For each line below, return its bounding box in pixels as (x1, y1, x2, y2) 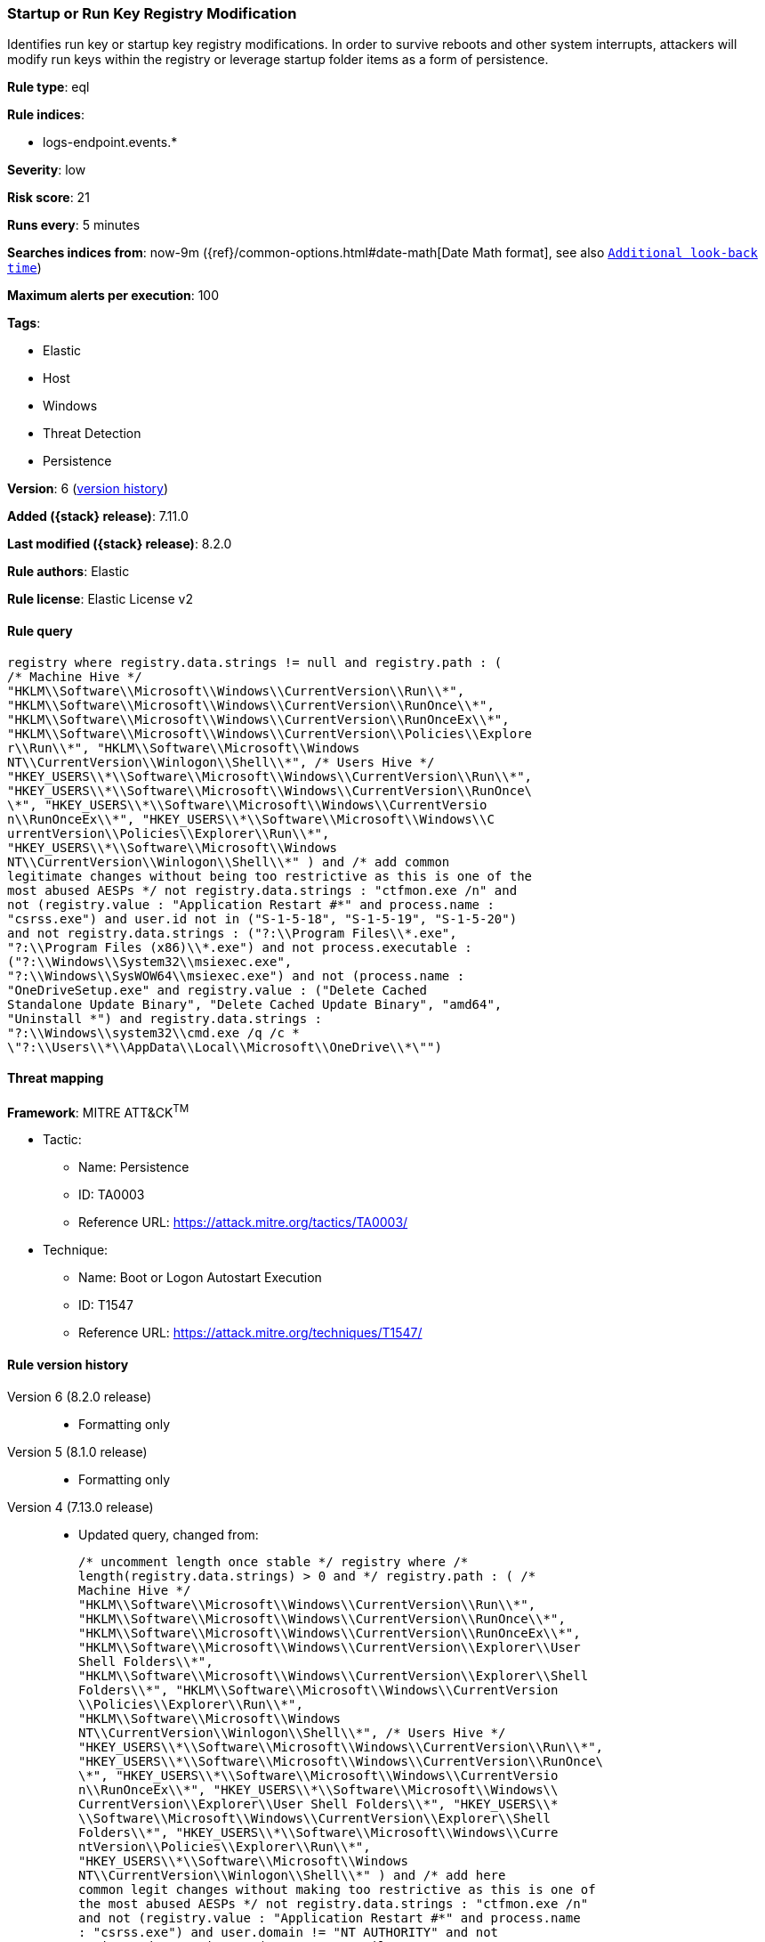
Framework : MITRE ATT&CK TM (7, 1101, 189, 1120)
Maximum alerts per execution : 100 (7, 288, 220, 304)
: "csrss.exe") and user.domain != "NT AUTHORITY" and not (78, 1924, 499, 1939)
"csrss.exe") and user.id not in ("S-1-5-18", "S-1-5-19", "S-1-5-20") (7, 911, 518, 926)
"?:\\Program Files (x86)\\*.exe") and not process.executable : (7, 939, 472, 955)
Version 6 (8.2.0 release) (7, 1388, 152, 1404)
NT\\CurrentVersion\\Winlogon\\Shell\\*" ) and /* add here (78, 1867, 506, 1882)
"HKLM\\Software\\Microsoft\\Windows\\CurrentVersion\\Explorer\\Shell (78, 1668, 589, 1683)
